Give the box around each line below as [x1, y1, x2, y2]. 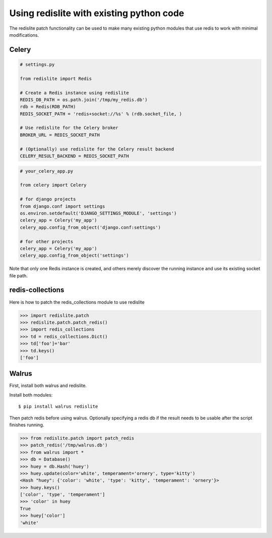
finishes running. [9, 422, 44, 428]
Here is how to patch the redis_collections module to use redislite [9, 299, 145, 305]
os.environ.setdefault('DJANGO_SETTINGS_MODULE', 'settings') [20, 210, 177, 216]
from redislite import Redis [20, 75, 92, 82]
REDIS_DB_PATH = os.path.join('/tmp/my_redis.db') [20, 97, 148, 103]
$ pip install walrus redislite [18, 404, 98, 410]
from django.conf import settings [20, 203, 105, 209]
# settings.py [20, 61, 55, 67]
